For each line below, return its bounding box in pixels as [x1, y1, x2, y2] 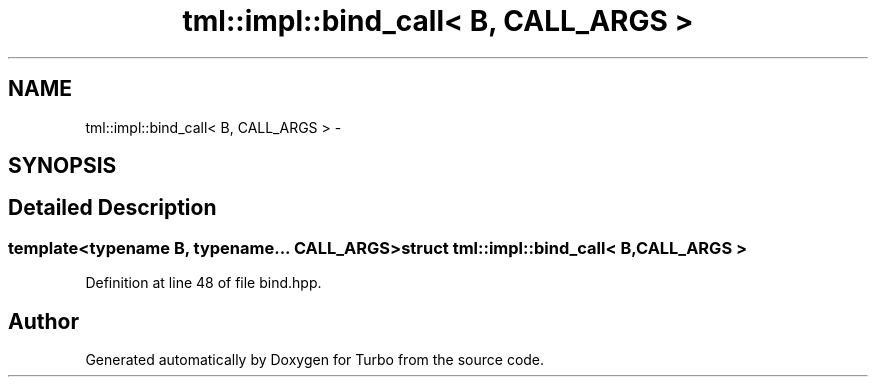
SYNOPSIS [8, 153, 117, 179]
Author [8, 308, 79, 334]
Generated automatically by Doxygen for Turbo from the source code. [85, 351, 545, 369]
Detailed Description [8, 195, 217, 221]
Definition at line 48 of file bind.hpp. [85, 274, 322, 292]
